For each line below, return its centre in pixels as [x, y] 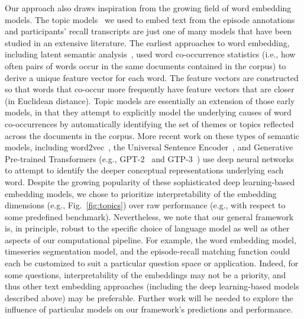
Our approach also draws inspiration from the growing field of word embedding [148, 8]
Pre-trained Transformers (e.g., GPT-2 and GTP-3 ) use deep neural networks [149, 158]
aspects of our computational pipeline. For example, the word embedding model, [151, 239]
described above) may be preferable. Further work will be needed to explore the [149, 297]
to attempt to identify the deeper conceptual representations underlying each [144, 170]
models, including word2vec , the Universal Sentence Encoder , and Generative [149, 147]
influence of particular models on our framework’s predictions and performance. [149, 309]
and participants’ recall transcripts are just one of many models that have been [148, 31]
